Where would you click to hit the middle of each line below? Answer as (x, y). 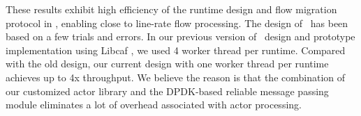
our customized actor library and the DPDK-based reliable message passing (167, 91)
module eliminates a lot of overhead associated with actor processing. (154, 105)
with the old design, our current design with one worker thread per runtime (167, 64)
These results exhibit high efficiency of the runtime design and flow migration (171, 9)
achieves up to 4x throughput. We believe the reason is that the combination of (176, 77)
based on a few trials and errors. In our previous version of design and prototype (180, 36)
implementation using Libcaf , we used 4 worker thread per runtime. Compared (176, 50)
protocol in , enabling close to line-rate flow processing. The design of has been (177, 23)
